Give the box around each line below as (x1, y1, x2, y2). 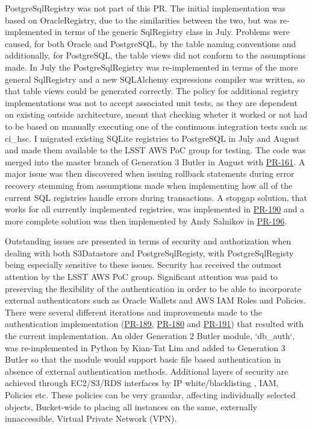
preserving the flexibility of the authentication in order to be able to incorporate (5, 282, 301, 294)
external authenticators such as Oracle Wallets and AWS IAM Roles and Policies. (5, 294, 306, 307)
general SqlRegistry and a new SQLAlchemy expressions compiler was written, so (5, 72, 305, 85)
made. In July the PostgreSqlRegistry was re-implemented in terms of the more (5, 60, 298, 73)
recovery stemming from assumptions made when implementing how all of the (5, 179, 293, 191)
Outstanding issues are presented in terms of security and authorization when (5, 235, 292, 247)
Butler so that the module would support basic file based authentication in (5, 353, 281, 366)
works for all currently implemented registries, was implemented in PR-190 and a (5, 203, 305, 215)
